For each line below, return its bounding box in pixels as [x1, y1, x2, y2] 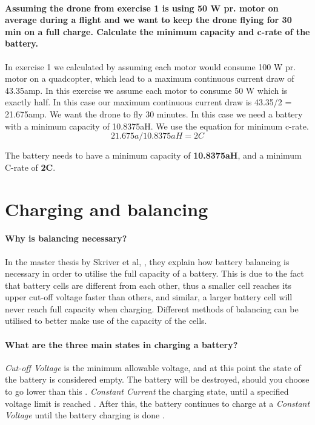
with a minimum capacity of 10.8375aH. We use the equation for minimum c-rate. [5, 119, 309, 132]
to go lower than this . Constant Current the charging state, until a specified [5, 385, 289, 398]
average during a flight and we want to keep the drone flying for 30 [5, 13, 292, 26]
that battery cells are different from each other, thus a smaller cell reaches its [5, 278, 292, 291]
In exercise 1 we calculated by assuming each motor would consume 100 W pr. [5, 60, 296, 73]
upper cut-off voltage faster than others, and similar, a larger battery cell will [5, 291, 293, 303]
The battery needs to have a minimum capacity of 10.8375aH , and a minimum [5, 149, 302, 162]
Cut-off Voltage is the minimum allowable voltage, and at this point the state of [5, 361, 301, 374]
